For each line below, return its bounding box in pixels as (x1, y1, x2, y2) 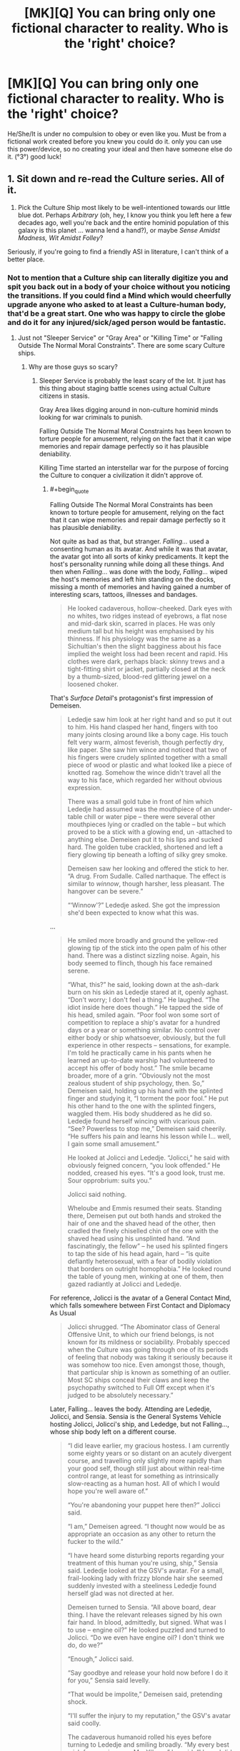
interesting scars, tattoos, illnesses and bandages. (49, 590, 198, 598)
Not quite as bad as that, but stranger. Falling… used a (49, 537, 209, 546)
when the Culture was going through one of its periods (67, 1345, 229, 1354)
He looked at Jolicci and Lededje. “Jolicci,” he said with (67, 1153, 230, 1162)
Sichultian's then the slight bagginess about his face (67, 641, 221, 651)
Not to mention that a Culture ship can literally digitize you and (7, 273, 229, 283)
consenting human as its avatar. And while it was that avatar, (49, 544, 228, 553)
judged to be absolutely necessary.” (67, 1390, 174, 1399)
